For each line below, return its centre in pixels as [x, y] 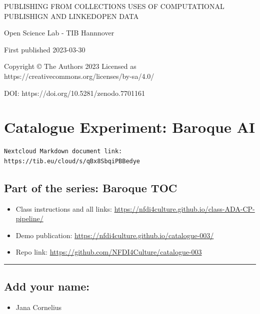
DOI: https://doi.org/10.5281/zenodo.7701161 [74, 93]
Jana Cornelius [39, 307]
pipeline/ [29, 218]
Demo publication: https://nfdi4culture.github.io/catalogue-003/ [115, 235]
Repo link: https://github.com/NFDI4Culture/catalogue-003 [109, 252]
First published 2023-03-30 [45, 49]
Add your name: [47, 286]
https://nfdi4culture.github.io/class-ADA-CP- [184, 208]
